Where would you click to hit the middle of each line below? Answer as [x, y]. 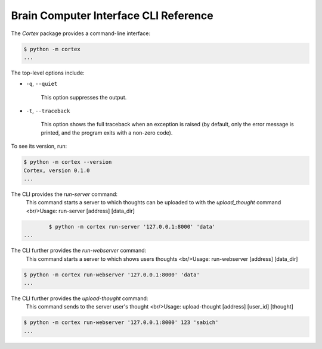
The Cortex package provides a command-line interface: [80, 33]
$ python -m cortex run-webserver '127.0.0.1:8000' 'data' [112, 275]
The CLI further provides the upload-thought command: [80, 298]
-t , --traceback [48, 111]
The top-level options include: [48, 73]
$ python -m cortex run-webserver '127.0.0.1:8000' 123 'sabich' [121, 322]
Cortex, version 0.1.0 [57, 170]
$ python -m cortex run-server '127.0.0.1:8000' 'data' [132, 227]
